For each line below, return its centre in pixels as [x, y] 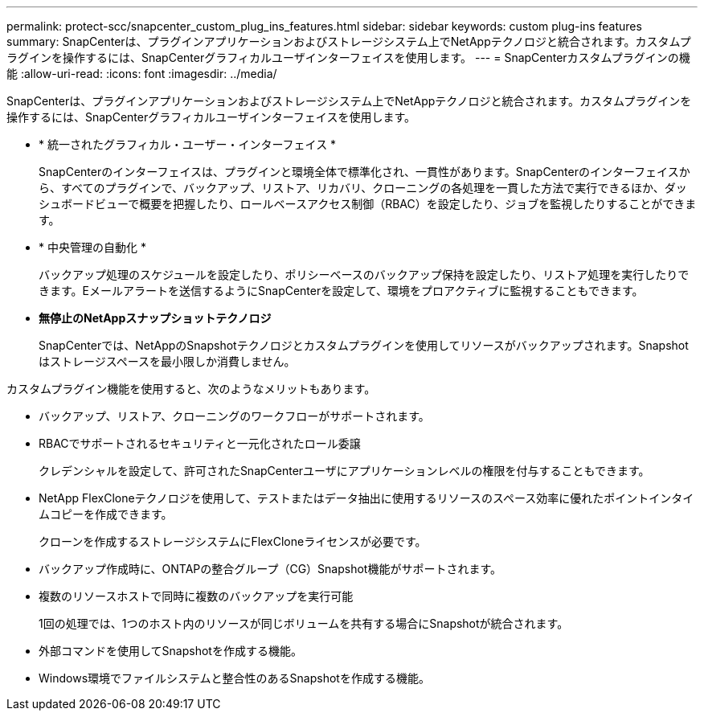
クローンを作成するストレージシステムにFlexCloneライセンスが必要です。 [233, 541]
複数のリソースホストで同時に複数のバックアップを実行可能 [196, 596]
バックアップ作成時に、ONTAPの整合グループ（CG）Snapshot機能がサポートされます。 [270, 569]
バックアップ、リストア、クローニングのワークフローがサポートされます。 [234, 416]
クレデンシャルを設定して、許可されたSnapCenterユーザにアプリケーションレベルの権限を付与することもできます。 [344, 471]
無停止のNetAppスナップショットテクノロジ [155, 318]
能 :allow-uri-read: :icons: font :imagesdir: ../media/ [142, 74]
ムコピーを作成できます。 [106, 514]
